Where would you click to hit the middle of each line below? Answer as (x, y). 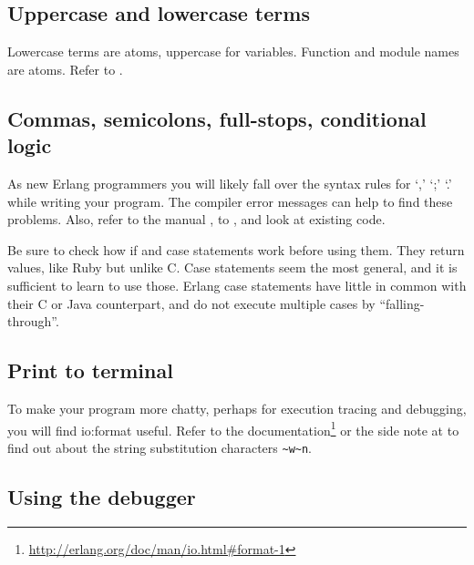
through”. (33, 321)
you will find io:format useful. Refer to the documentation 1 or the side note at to (233, 428)
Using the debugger (102, 496)
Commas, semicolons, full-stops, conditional (217, 118)
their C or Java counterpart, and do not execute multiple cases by (191, 303)
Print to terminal (90, 370)
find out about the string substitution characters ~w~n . (160, 447)
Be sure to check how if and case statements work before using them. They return (236, 249)
